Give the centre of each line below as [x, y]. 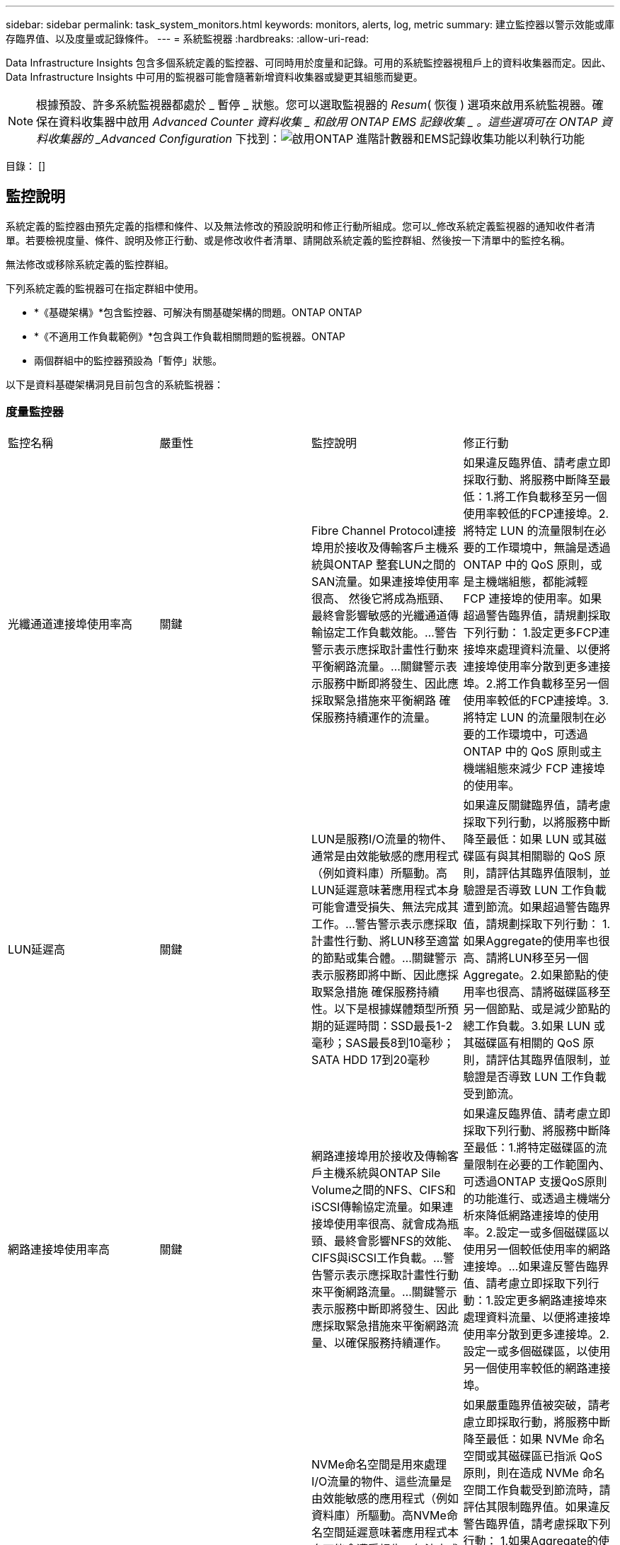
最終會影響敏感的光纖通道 [380, 615]
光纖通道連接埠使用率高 [70, 624]
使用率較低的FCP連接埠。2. [536, 513]
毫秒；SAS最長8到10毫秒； [383, 1042]
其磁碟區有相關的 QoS [522, 1042]
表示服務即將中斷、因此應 [380, 974]
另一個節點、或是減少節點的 [537, 1008]
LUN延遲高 [37, 949]
